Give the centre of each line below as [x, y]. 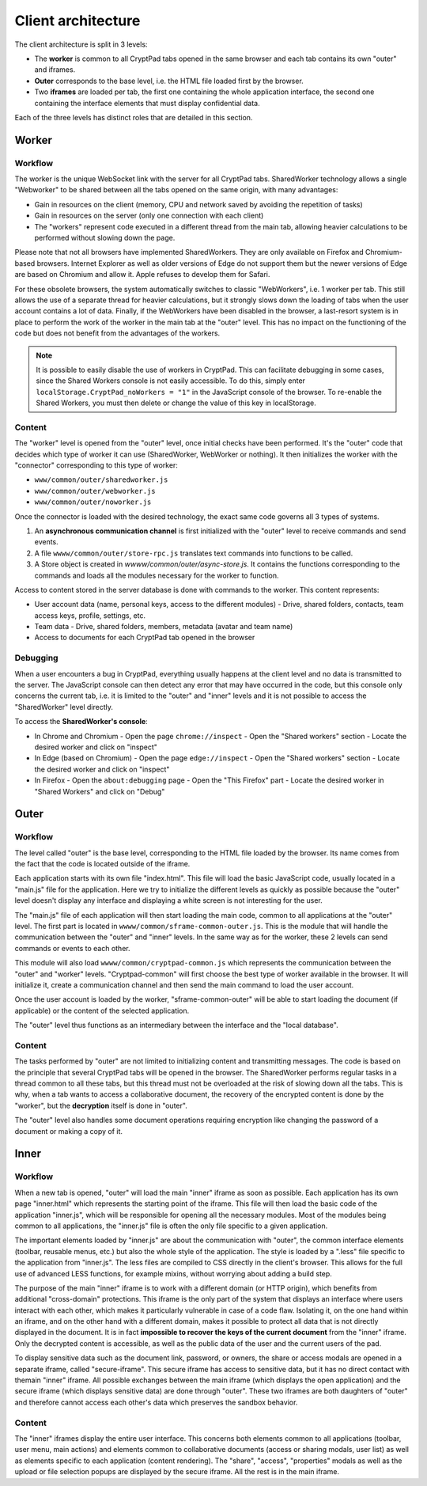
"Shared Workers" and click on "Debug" [100, 791]
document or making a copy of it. [68, 1131]
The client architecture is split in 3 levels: [81, 44]
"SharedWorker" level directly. [64, 707]
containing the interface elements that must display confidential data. [147, 103]
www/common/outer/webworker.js [95, 491]
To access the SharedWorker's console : [81, 722]
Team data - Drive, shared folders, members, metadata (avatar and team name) [164, 627]
